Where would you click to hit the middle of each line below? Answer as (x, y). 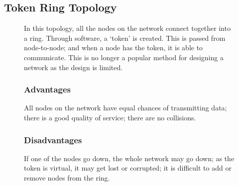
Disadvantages (53, 139)
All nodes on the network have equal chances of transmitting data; (125, 108)
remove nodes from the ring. (67, 177)
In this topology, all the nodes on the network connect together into (127, 28)
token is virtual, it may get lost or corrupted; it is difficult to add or (128, 168)
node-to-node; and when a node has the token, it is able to (114, 47)
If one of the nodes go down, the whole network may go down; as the (129, 158)
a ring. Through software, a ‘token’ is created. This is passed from (125, 38)
